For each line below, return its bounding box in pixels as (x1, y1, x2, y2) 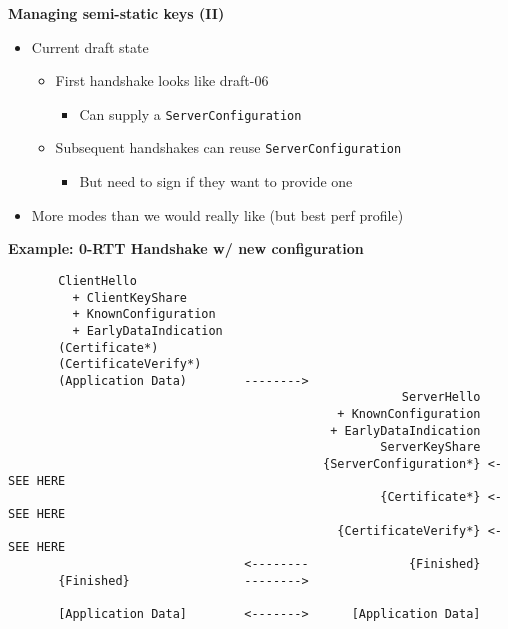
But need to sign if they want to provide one (79, 171, 353, 192)
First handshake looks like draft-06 (55, 70, 269, 91)
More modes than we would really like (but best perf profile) (31, 204, 404, 225)
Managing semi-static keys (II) (8, 3, 225, 23)
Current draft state (31, 36, 149, 57)
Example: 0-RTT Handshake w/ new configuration (8, 238, 364, 259)
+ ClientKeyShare (72, 290, 187, 305)
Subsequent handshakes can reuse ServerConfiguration (55, 137, 402, 158)
